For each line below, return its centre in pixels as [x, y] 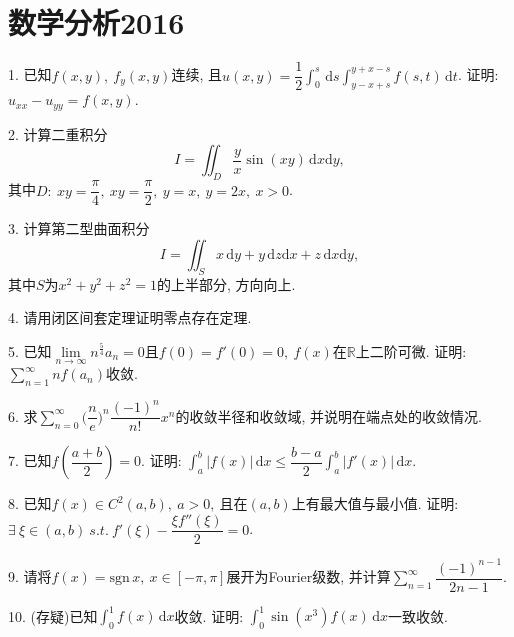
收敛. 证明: [209, 615]
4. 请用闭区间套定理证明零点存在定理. [130, 317]
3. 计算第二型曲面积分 [79, 228]
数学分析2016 [96, 22]
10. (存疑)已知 [53, 615]
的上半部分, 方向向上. [226, 283]
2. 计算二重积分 [58, 133]
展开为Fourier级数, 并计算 [308, 576]
